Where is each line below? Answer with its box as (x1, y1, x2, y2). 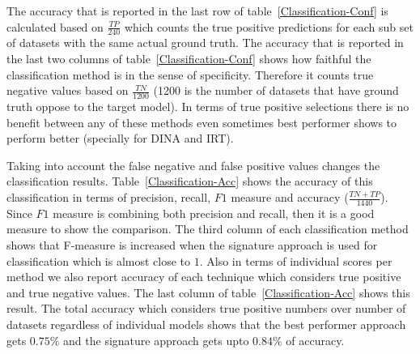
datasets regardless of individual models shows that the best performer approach (6, 315, 406, 332)
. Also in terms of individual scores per (199, 252, 392, 269)
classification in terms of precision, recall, (6, 189, 211, 205)
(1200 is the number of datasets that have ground (153, 82, 399, 99)
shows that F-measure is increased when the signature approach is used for (6, 237, 378, 254)
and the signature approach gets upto (63, 331, 249, 348)
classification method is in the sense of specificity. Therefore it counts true (6, 66, 374, 83)
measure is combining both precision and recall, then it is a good (53, 204, 375, 221)
